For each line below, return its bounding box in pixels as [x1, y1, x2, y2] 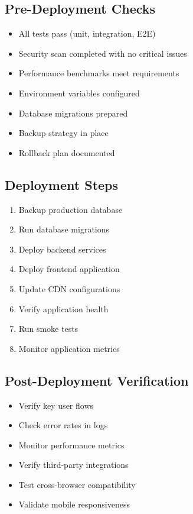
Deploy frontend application [18, 263, 120, 275]
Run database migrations [18, 223, 110, 235]
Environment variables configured [18, 86, 140, 99]
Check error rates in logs [18, 419, 108, 431]
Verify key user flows [18, 399, 94, 411]
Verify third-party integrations [18, 458, 129, 471]
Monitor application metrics [18, 342, 120, 354]
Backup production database [18, 203, 123, 215]
